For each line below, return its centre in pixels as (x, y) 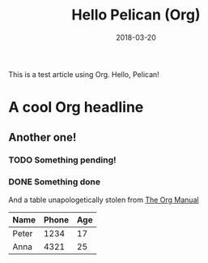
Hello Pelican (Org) (136, 15)
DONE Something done (55, 182)
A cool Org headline (76, 108)
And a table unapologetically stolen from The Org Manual (104, 200)
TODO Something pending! (62, 160)
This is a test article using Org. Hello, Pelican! (84, 74)
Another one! (42, 137)
